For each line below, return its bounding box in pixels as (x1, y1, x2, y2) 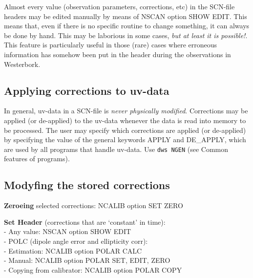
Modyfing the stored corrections (4, 177, 170, 192)
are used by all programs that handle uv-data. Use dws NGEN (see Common (4, 144, 229, 154)
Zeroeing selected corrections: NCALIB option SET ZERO (4, 200, 183, 211)
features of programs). (4, 153, 70, 164)
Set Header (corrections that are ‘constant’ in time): (4, 216, 166, 227)
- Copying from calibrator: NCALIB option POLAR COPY (4, 264, 182, 275)
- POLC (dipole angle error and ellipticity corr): (4, 235, 148, 246)
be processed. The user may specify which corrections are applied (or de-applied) (4, 125, 246, 135)
